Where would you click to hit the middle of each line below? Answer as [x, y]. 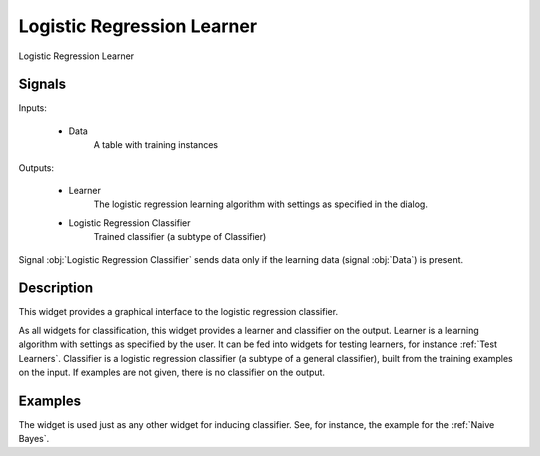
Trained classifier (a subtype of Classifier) [180, 237]
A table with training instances [156, 145]
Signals [42, 84]
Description [56, 288]
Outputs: [36, 167]
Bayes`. [34, 439]
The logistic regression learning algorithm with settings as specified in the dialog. [261, 204]
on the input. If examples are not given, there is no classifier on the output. [171, 372]
